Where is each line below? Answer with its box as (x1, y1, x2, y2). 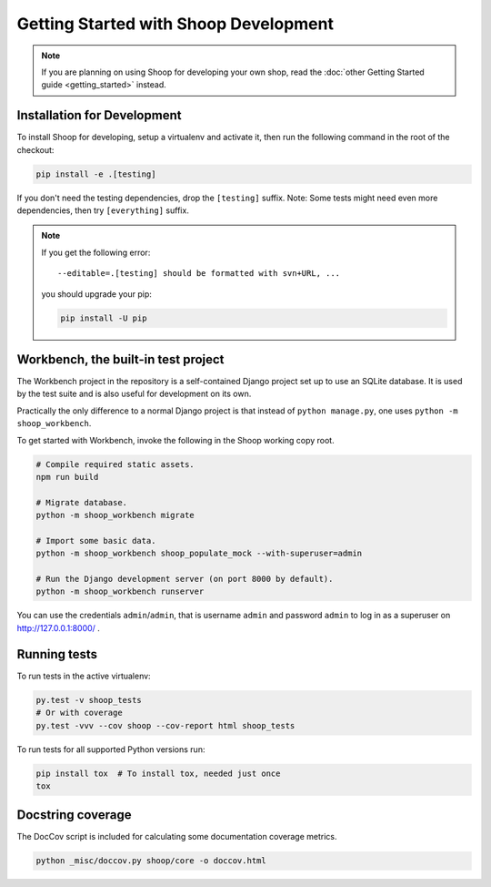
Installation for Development (16, 107, 182, 123)
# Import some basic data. (35, 535, 156, 545)
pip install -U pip (60, 312, 147, 323)
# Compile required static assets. (35, 459, 195, 469)
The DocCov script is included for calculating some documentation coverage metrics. (16, 831, 337, 842)
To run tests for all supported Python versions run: (16, 743, 205, 755)
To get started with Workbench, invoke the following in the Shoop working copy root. (16, 434, 336, 445)
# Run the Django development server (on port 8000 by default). (35, 574, 334, 585)
